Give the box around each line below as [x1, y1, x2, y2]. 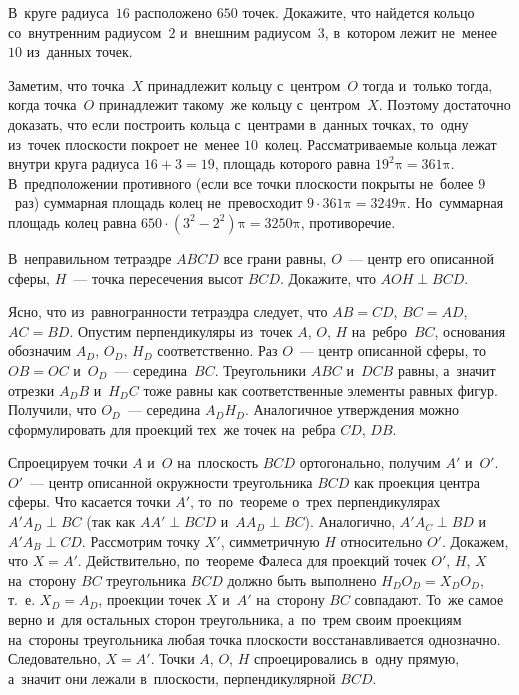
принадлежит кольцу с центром [147, 74, 341, 95]
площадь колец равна [8, 211, 137, 232]
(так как [86, 511, 136, 532]
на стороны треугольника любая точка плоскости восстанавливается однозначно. [8, 628, 501, 649]
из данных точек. [26, 41, 133, 62]
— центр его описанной [348, 247, 495, 268]
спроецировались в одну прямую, [253, 648, 460, 669]
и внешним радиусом [180, 21, 311, 42]
